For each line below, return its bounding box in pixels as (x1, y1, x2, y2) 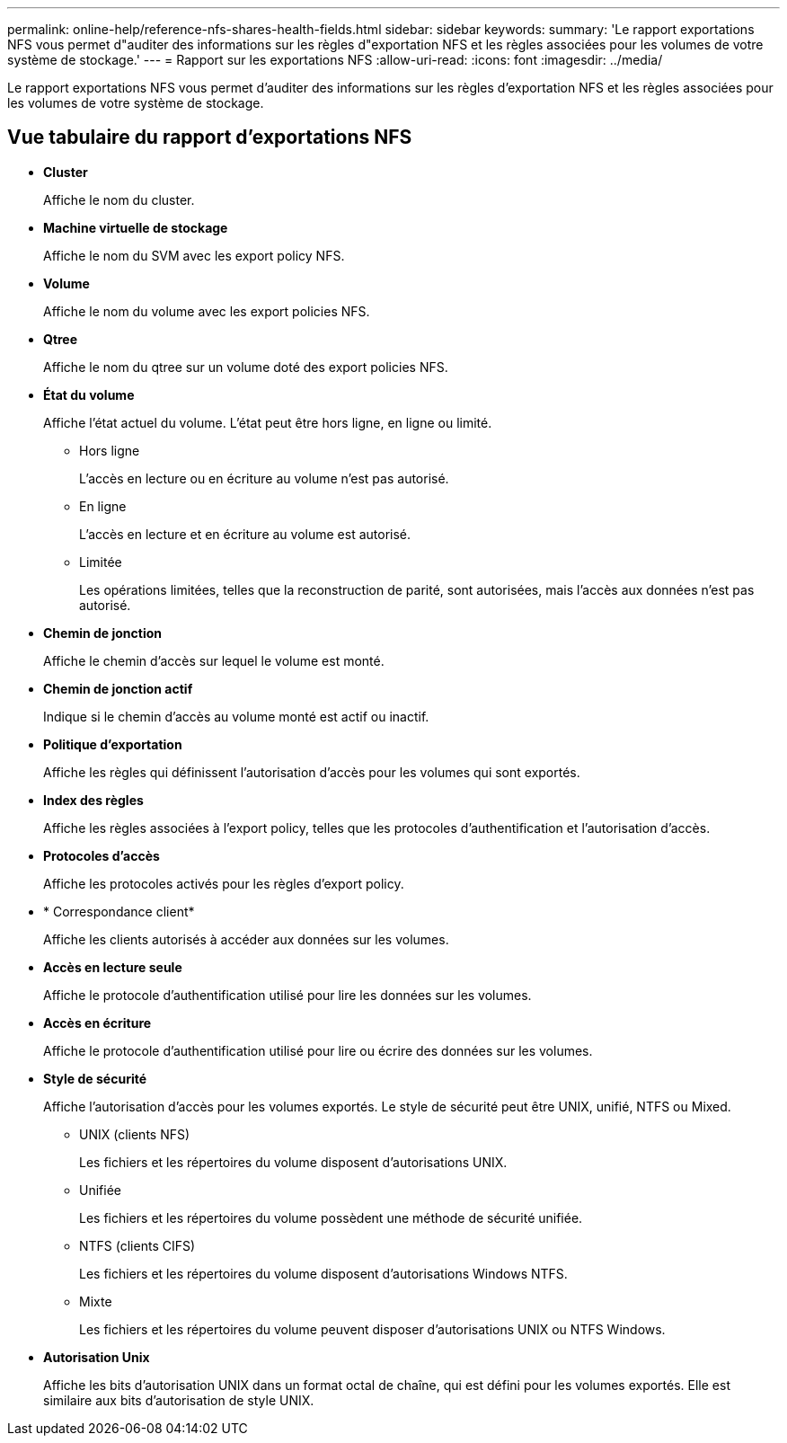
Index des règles (43, 792, 144, 808)
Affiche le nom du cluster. (43, 191, 195, 208)
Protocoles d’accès (43, 847, 160, 863)
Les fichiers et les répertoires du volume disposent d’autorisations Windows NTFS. (79, 1265, 568, 1281)
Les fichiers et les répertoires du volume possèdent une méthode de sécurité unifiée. (79, 1209, 583, 1226)
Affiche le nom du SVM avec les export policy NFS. (43, 247, 345, 263)
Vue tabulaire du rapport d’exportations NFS (7, 126, 412, 149)
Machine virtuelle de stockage (43, 219, 228, 235)
